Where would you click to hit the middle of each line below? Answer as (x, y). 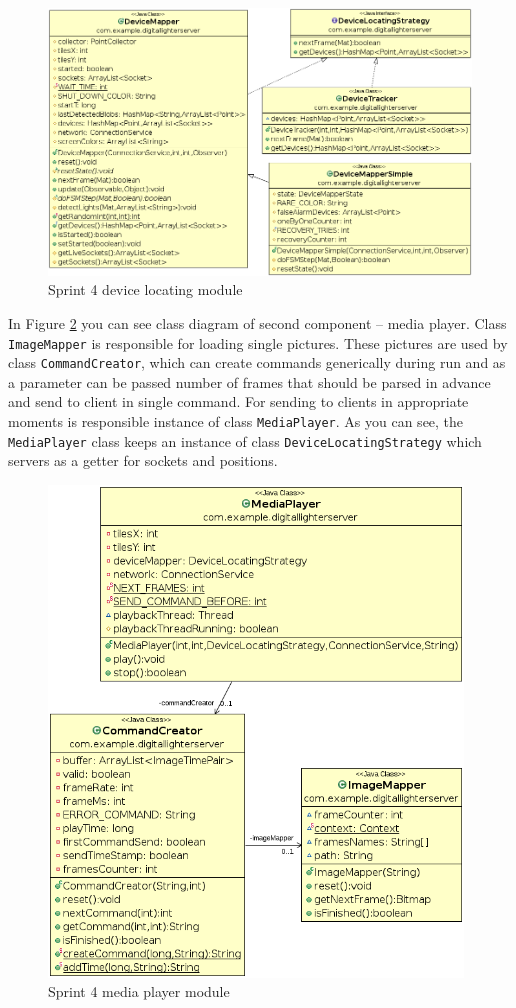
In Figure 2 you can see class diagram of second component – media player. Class (257, 322)
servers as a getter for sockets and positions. (143, 460)
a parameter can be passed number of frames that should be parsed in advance (249, 381)
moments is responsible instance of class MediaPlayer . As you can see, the (236, 421)
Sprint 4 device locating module (145, 289)
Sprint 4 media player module (139, 991)
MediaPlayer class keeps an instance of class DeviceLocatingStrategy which (245, 440)
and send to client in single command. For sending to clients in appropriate (238, 401)
